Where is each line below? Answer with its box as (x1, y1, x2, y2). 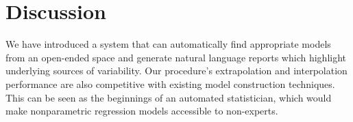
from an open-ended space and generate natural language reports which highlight (5, 50, 346, 64)
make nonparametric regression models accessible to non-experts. (5, 104, 278, 118)
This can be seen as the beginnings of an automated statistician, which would (5, 90, 332, 104)
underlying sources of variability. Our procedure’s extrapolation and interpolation (5, 63, 348, 78)
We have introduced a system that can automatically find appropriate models (5, 37, 331, 51)
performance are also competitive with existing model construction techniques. (5, 76, 335, 91)
